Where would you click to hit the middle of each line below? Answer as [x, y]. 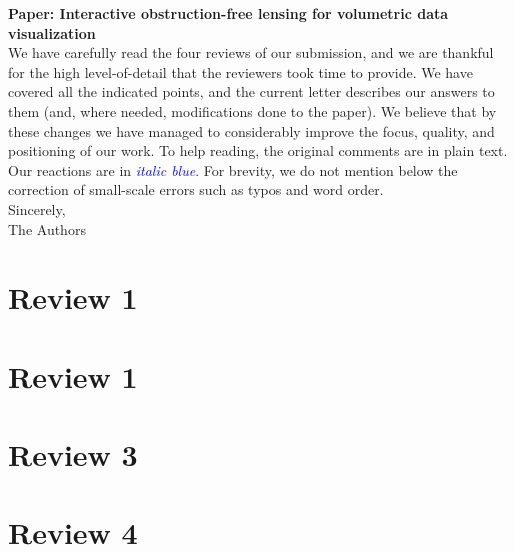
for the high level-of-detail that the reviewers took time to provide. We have [240, 71]
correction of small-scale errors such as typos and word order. [196, 189]
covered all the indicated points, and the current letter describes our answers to [251, 91]
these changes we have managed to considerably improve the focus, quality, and [251, 130]
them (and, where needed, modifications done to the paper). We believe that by [252, 110]
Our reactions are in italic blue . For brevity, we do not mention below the [233, 169]
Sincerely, [37, 208]
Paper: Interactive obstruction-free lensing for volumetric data [228, 13]
